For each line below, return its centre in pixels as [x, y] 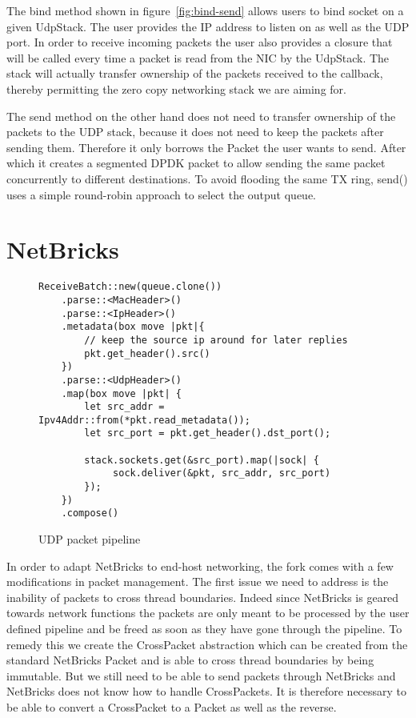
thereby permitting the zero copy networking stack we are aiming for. [176, 88]
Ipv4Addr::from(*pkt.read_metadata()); [144, 420]
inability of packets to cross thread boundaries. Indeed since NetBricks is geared [203, 597]
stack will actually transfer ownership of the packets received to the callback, [195, 73]
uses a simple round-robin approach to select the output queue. [161, 194]
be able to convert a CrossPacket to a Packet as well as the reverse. [172, 707]
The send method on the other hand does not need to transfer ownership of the [201, 116]
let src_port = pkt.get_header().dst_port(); [208, 433]
